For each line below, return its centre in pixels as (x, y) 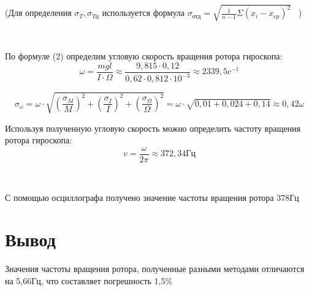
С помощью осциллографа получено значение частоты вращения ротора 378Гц (152, 197)
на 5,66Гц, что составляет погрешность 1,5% (89, 280)
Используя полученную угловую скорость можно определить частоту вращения (153, 128)
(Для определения (38, 13)
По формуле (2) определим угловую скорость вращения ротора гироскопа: (144, 56)
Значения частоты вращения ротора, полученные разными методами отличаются (155, 269)
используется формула (143, 13)
